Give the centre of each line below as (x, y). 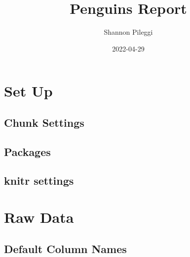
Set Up (28, 91)
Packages (27, 151)
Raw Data (39, 217)
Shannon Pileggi (128, 32)
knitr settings (39, 180)
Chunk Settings (44, 122)
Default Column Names (65, 248)
